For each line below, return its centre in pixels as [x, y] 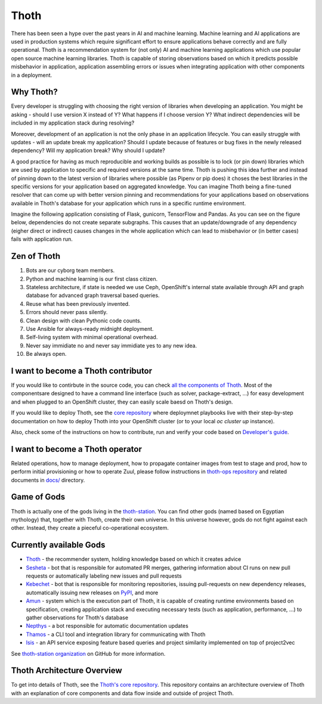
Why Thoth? [34, 92]
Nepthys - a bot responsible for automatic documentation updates [107, 626]
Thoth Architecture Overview [66, 671]
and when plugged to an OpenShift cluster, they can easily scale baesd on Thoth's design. [122, 402]
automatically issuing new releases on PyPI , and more [92, 593]
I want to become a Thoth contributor [82, 370]
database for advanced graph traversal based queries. [93, 296]
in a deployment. [32, 75]
